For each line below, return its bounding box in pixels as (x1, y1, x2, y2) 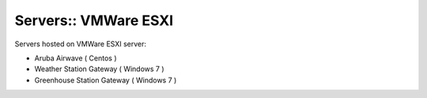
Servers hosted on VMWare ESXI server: (14, 39, 146, 49)
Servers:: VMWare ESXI (14, 12, 174, 29)
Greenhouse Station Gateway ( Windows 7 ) (34, 75, 177, 85)
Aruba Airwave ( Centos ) (34, 53, 118, 63)
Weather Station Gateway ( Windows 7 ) (34, 64, 165, 74)
